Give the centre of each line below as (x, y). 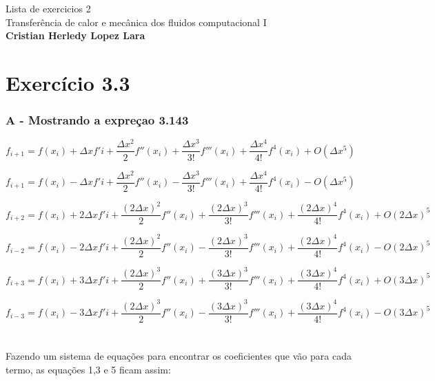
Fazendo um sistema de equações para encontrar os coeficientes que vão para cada (179, 356)
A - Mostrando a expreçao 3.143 (97, 120)
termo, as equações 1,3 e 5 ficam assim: (88, 369)
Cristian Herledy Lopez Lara (75, 35)
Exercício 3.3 (68, 82)
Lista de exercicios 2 (48, 8)
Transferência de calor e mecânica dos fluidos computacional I (136, 22)
